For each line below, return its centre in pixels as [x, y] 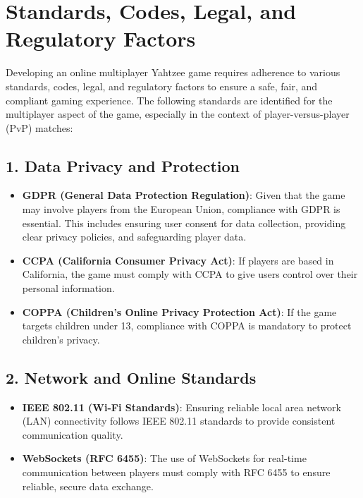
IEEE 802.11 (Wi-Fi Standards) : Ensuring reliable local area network [181, 407]
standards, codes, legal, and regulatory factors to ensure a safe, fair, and [162, 86]
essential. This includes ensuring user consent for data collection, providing [184, 223]
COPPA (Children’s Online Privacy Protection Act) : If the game [179, 311]
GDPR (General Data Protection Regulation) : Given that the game [184, 195]
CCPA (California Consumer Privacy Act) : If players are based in [178, 260]
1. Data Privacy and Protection [123, 165]
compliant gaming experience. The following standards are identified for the [169, 100]
